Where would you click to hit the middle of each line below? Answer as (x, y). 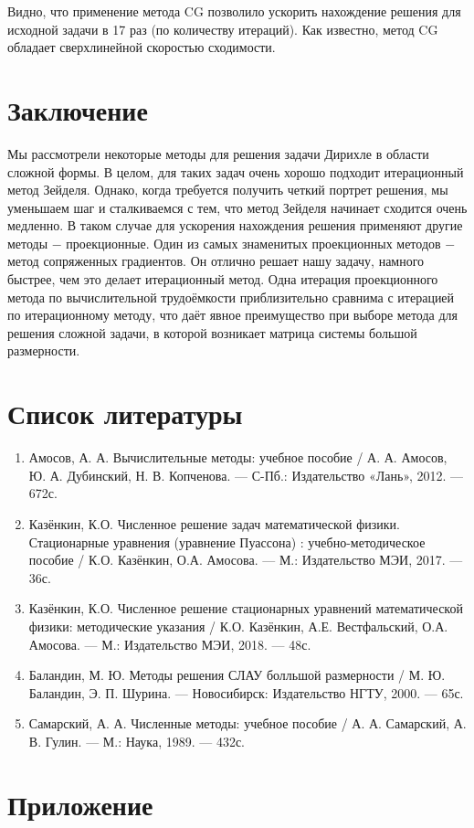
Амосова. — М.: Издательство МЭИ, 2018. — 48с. (170, 644)
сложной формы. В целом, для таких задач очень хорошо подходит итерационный (236, 171)
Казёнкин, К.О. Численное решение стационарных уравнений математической (246, 608)
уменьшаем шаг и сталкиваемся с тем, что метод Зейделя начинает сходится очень (237, 207)
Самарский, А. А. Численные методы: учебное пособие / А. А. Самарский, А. (248, 723)
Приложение (80, 804)
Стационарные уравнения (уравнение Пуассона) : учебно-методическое (227, 541)
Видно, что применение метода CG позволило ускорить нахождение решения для (234, 11)
